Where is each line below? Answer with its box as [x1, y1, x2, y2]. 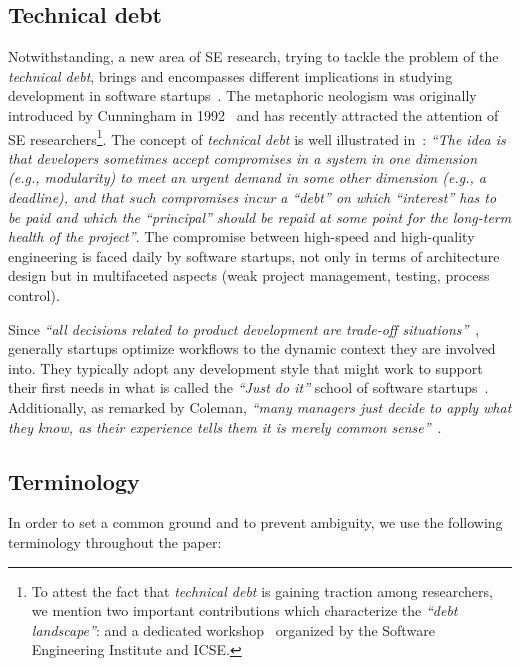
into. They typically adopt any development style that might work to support [8, 357, 483, 378]
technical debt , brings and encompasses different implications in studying [8, 65, 453, 86]
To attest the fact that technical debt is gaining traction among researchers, [31, 580, 493, 601]
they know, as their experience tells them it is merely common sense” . [8, 416, 442, 437]
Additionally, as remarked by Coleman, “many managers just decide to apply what [8, 396, 512, 417]
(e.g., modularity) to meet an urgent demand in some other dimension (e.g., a [8, 167, 486, 188]
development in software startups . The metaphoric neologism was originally [8, 85, 477, 106]
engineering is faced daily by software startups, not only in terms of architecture [8, 245, 500, 266]
